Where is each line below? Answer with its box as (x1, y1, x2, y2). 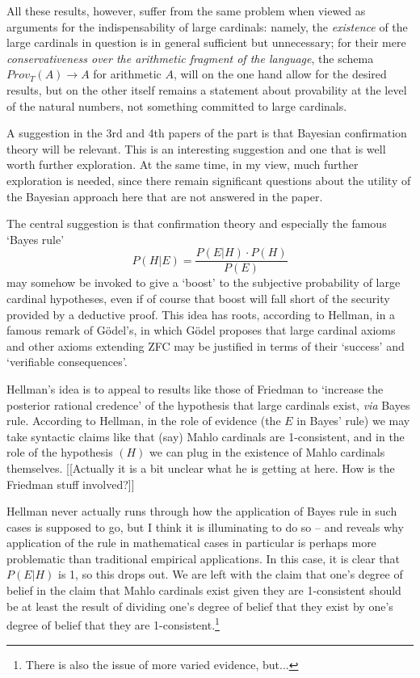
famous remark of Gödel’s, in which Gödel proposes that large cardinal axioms (6, 322, 396, 339)
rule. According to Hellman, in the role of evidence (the (6, 412, 281, 429)
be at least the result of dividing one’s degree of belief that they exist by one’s (6, 597, 393, 614)
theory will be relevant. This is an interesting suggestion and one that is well (6, 140, 386, 157)
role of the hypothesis (6, 444, 113, 461)
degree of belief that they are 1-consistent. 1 (6, 614, 220, 633)
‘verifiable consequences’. (6, 353, 128, 370)
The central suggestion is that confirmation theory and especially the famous (6, 215, 387, 232)
